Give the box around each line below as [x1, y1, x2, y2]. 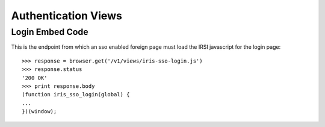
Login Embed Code [11, 26, 88, 37]
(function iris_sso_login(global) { [22, 91, 130, 98]
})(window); [22, 108, 57, 115]
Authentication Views [11, 9, 123, 22]
